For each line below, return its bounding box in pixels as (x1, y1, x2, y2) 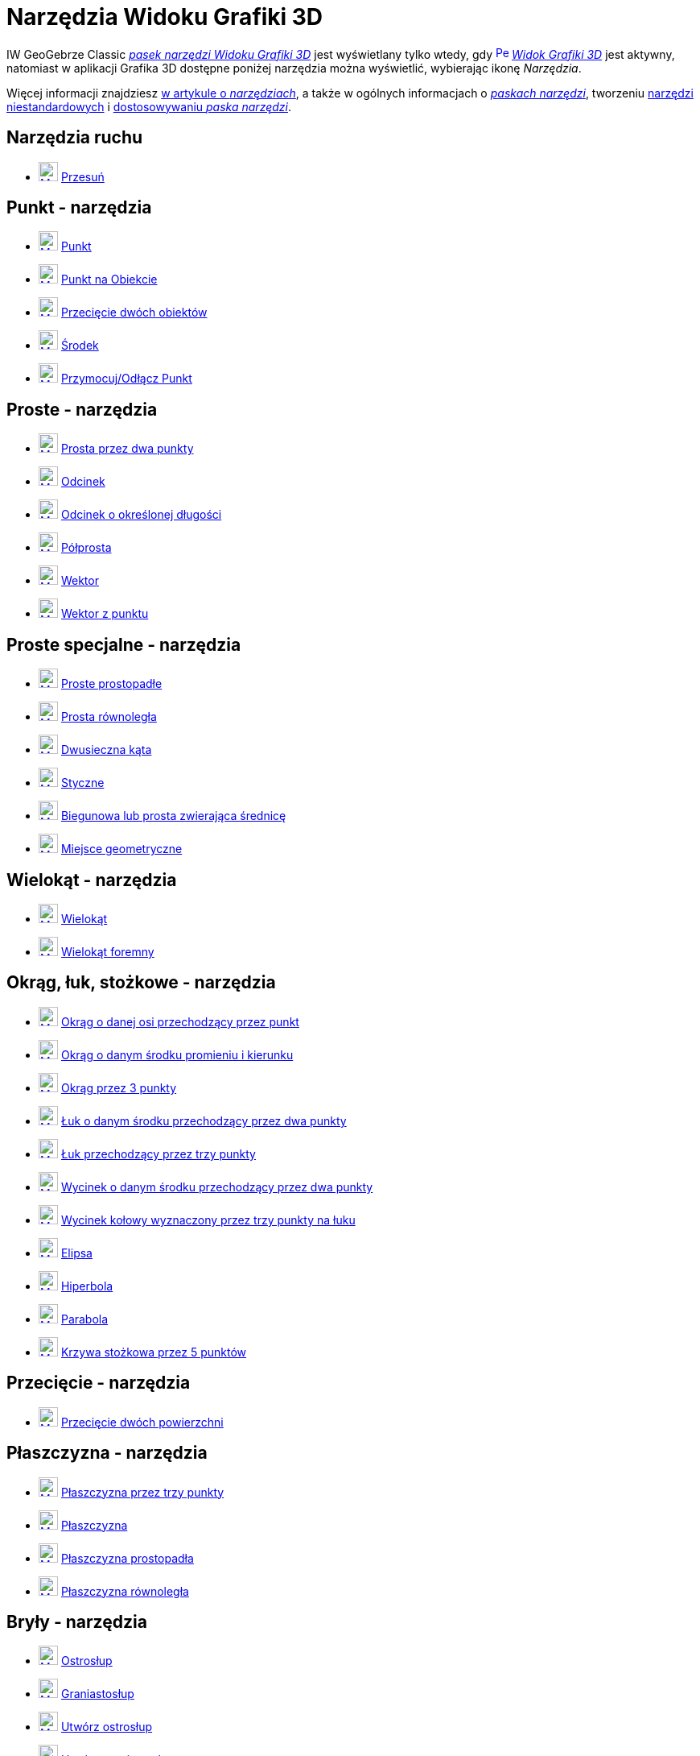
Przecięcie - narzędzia (6, 1373, 191, 1394)
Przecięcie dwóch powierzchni (60, 1414, 224, 1429)
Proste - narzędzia (6, 399, 158, 420)
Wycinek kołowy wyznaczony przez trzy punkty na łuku (60, 1212, 356, 1227)
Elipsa (60, 1245, 93, 1260)
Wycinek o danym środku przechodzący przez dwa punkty (60, 1179, 373, 1194)
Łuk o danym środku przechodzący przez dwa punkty (60, 1113, 347, 1128)
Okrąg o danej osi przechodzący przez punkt (60, 1014, 299, 1029)
